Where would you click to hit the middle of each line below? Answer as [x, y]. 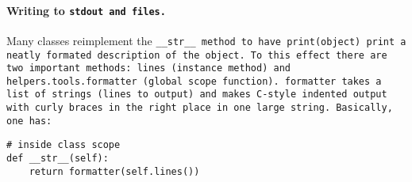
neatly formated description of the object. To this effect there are [197, 55]
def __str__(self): [58, 159]
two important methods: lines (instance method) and [148, 68]
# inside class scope [64, 145]
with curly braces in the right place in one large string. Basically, [200, 108]
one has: [29, 121]
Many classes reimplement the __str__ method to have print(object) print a [206, 40]
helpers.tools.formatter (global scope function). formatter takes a [194, 81]
